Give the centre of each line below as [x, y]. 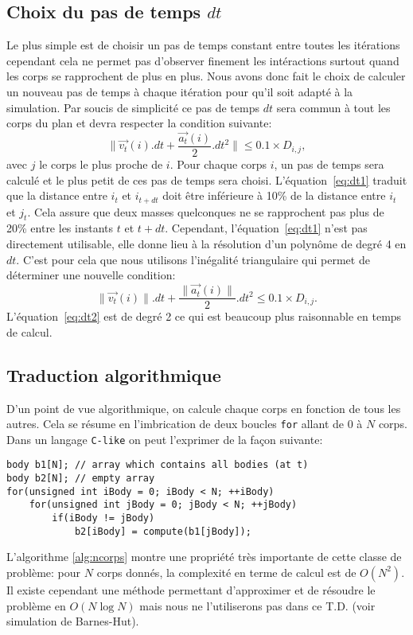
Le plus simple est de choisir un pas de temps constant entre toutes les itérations [203, 45]
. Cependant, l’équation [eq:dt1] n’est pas [266, 228]
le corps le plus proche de [101, 164]
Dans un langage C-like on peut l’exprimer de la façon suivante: [165, 439]
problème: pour [44, 572]
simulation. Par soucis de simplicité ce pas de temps [133, 107]
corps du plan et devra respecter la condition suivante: [139, 123]
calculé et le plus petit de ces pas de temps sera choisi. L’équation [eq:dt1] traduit [207, 179]
